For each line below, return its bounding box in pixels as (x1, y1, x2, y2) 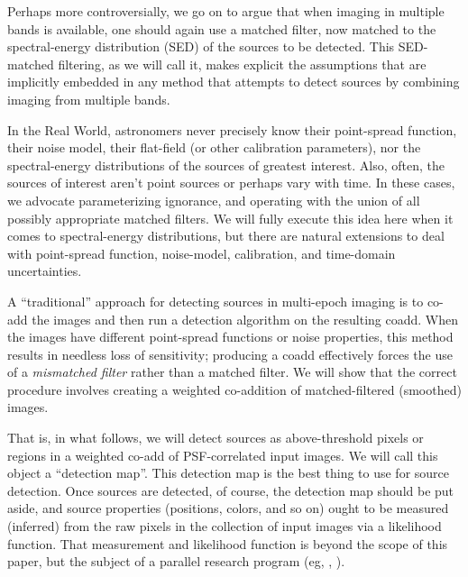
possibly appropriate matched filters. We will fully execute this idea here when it (7, 208, 454, 227)
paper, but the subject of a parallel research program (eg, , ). (7, 552, 345, 571)
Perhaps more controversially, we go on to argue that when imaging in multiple (7, 2, 445, 20)
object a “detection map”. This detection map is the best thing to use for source (7, 463, 450, 482)
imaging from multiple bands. (7, 89, 170, 108)
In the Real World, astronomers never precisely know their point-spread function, (7, 120, 457, 139)
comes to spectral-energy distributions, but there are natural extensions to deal (7, 226, 445, 245)
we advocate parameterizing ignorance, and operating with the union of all (7, 190, 420, 209)
